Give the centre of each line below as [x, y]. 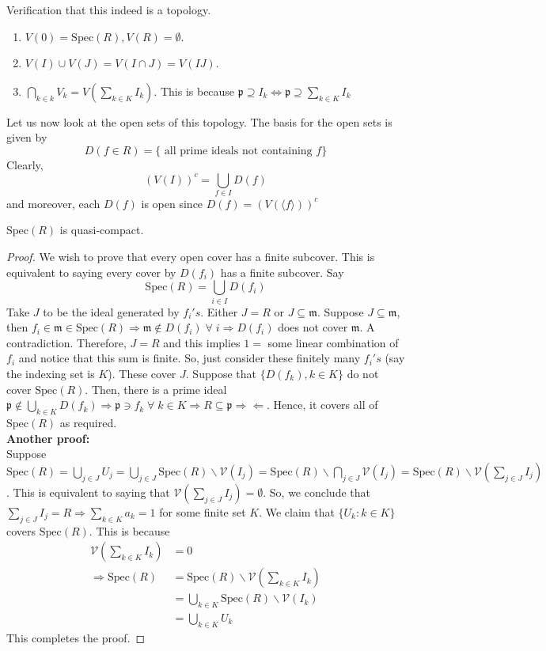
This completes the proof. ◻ [76, 637]
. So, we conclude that [317, 492]
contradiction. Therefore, [66, 342]
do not [363, 373]
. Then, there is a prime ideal [156, 389]
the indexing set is [51, 373]
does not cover [313, 327]
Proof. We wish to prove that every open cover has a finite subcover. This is [191, 257]
